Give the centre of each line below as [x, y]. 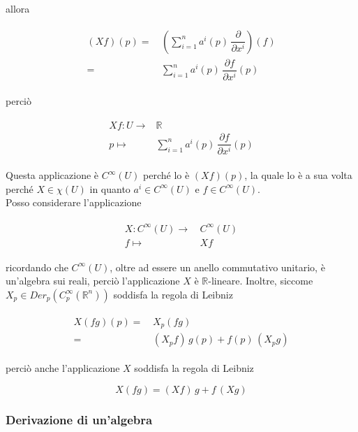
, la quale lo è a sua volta [298, 175]
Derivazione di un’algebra [79, 419]
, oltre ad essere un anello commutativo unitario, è [217, 267]
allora [18, 8]
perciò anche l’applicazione [63, 368]
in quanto [110, 188]
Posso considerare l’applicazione [74, 202]
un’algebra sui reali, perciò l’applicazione [93, 281]
